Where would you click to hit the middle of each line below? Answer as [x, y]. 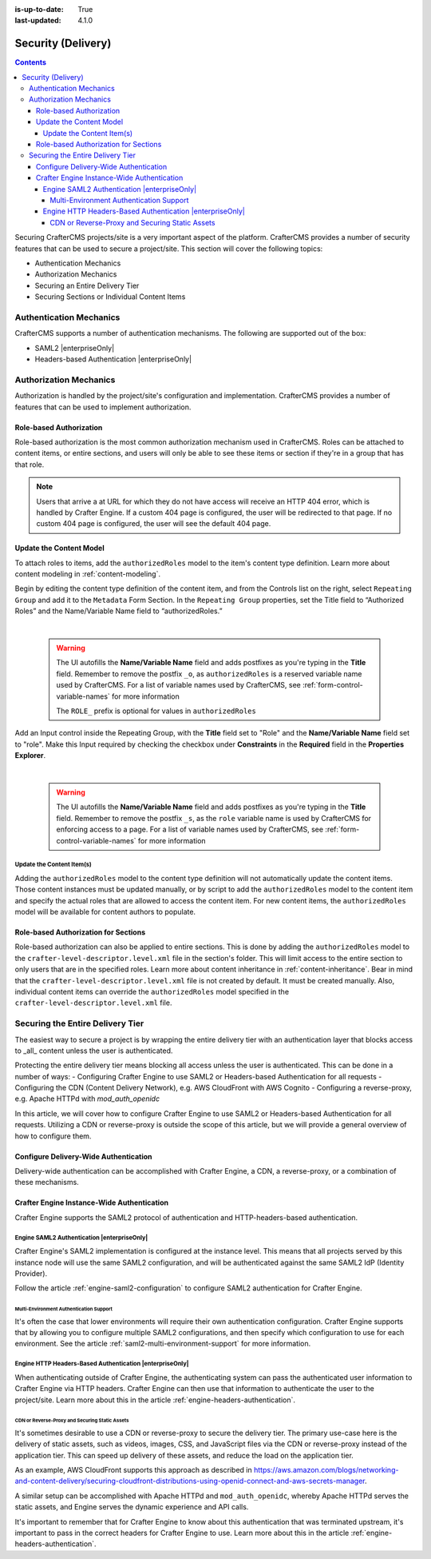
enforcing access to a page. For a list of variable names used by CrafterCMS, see [190, 829]
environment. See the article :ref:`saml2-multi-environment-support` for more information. [163, 1344]
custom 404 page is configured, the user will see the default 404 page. [154, 524]
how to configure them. [53, 1136]
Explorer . [30, 756]
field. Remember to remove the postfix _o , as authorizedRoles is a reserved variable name [209, 674]
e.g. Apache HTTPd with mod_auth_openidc [87, 1098]
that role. [30, 465]
